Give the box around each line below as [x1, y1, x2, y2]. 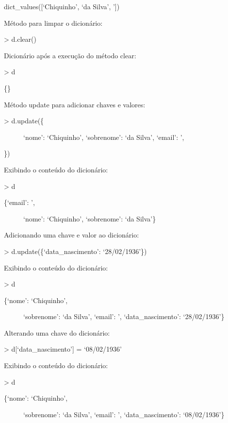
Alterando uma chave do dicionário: [4, 327, 110, 338]
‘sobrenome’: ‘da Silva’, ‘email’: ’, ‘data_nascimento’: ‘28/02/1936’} [23, 311, 225, 321]
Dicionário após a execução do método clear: [4, 50, 136, 60]
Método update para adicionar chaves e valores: [4, 99, 146, 109]
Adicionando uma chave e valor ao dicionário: [4, 230, 139, 240]
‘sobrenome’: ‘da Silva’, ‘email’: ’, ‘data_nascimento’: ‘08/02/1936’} [23, 409, 225, 419]
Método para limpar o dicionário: [4, 17, 103, 28]
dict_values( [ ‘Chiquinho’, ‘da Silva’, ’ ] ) [4, 1, 120, 11]
